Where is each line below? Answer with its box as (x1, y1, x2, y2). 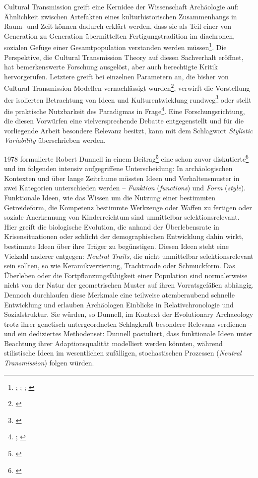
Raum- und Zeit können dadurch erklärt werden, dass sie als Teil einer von (4, 21, 232, 31)
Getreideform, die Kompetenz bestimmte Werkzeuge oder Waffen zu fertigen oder (4, 202, 252, 212)
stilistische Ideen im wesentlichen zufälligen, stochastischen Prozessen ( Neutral (4, 348, 242, 358)
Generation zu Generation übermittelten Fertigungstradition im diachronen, (4, 30, 235, 41)
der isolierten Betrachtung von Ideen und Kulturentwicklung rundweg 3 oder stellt (4, 93, 252, 105)
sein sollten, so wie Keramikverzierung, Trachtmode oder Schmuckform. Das (4, 260, 235, 271)
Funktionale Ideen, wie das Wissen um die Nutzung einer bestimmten (4, 192, 215, 202)
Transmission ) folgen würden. (4, 358, 94, 368)
